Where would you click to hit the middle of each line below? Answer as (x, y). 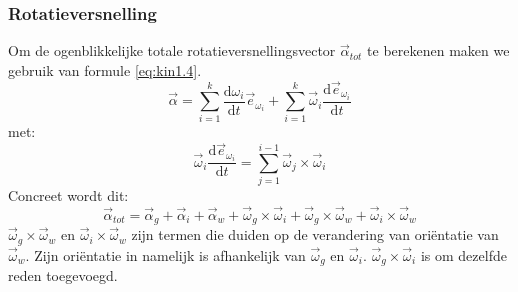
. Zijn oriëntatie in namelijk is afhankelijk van (165, 254)
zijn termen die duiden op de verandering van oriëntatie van (315, 234)
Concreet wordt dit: (68, 195)
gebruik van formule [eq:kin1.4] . (105, 69)
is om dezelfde (463, 254)
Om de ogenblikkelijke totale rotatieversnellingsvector (172, 50)
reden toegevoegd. (63, 275)
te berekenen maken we (438, 50)
